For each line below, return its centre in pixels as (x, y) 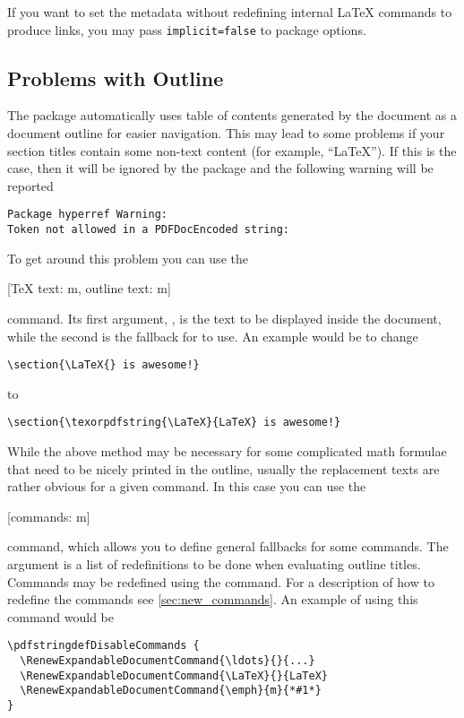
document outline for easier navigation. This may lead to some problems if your (226, 133)
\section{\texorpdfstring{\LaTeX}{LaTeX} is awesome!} (174, 423)
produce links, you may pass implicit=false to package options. (187, 29)
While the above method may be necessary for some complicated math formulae (227, 451)
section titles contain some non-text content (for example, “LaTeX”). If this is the (232, 150)
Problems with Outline (116, 78)
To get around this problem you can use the (128, 258)
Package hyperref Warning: (87, 215)
